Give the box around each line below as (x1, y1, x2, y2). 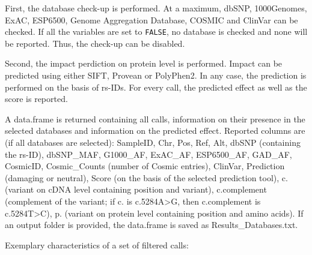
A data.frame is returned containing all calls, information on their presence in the (5, 112, 305, 125)
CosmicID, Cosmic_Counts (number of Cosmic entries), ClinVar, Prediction (5, 160, 285, 172)
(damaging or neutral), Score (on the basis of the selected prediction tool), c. (5, 171, 288, 184)
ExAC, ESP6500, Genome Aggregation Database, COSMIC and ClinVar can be (5, 13, 298, 26)
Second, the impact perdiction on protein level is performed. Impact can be (5, 57, 283, 70)
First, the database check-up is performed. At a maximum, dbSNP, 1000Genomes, (5, 2, 307, 14)
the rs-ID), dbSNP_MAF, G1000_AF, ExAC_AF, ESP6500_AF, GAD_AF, (5, 148, 292, 160)
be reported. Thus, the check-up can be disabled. (5, 37, 185, 49)
